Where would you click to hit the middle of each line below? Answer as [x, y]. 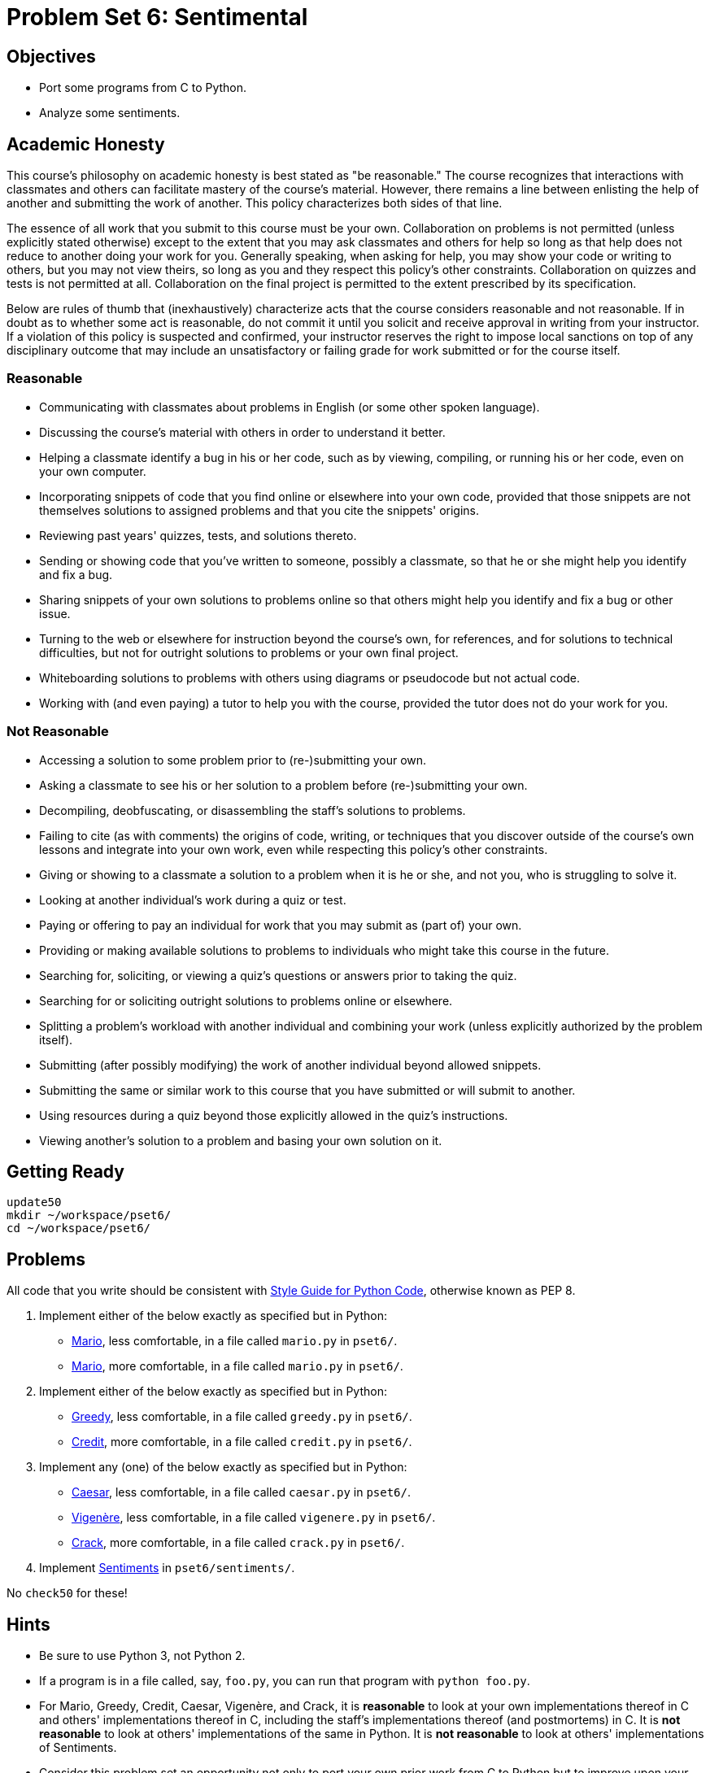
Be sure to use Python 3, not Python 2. [142, 1656]
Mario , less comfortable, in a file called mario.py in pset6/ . [235, 1341]
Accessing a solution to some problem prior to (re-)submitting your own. [233, 760]
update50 [34, 1202]
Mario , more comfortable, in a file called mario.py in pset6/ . [237, 1366]
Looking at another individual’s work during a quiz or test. [193, 900]
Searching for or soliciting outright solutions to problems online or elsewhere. [246, 1000]
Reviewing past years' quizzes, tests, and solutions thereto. [198, 535]
